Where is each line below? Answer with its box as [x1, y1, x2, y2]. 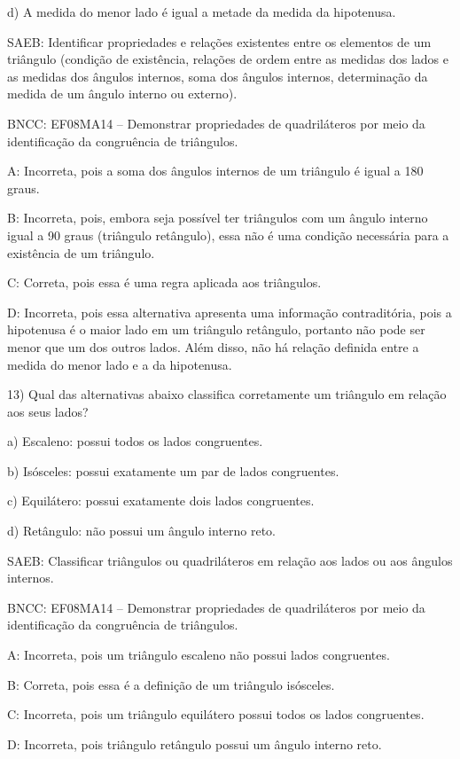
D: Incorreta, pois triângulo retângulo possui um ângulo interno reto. [7, 734, 382, 753]
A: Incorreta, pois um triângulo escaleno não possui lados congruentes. [7, 646, 390, 664]
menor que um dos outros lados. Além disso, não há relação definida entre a [7, 337, 419, 356]
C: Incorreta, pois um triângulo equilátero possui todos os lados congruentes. [7, 705, 425, 724]
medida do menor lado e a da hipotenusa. [7, 355, 232, 373]
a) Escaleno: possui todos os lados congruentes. [7, 432, 263, 450]
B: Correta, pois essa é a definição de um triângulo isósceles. [7, 675, 335, 693]
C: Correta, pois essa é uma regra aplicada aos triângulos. [7, 273, 322, 292]
